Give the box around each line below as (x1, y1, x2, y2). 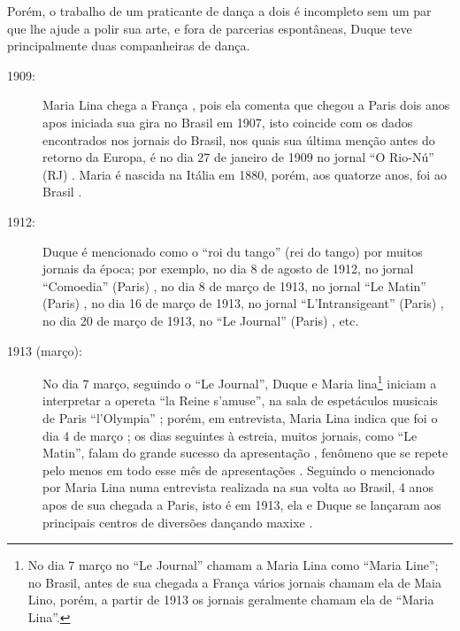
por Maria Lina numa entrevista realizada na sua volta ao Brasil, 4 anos (42, 478, 433, 496)
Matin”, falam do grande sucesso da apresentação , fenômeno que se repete (42, 443, 448, 462)
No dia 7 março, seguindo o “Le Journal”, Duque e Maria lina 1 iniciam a (42, 372, 437, 392)
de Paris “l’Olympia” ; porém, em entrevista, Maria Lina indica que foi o (42, 408, 438, 427)
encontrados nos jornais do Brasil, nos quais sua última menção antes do (42, 130, 435, 149)
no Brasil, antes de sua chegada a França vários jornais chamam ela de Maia (27, 573, 441, 591)
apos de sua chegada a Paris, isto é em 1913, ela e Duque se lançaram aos (42, 495, 441, 513)
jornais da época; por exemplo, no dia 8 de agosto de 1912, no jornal (42, 259, 414, 278)
